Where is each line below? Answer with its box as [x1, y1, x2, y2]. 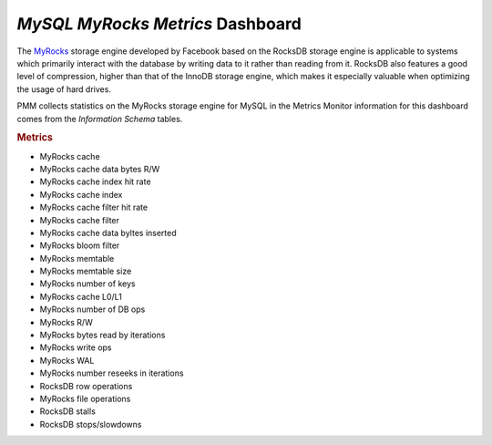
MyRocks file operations [39, 393, 131, 404]
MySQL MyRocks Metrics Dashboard [16, 14, 302, 34]
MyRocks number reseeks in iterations [39, 367, 184, 378]
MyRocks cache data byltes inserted [39, 227, 177, 238]
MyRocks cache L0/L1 [39, 291, 122, 302]
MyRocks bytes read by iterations [39, 329, 166, 341]
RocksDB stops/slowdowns [39, 419, 142, 429]
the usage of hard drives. [16, 83, 111, 95]
